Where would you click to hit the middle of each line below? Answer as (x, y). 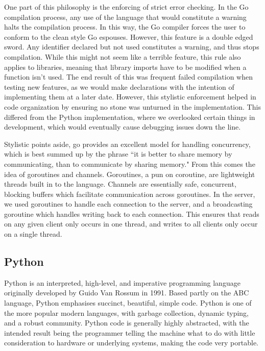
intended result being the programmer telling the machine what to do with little (130, 332)
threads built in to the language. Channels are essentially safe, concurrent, (120, 184)
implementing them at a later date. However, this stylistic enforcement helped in (130, 97)
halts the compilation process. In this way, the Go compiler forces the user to (125, 27)
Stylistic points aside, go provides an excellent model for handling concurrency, (127, 144)
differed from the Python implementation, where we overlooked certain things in (130, 117)
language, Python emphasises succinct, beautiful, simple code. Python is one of (128, 303)
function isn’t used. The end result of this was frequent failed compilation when (128, 77)
